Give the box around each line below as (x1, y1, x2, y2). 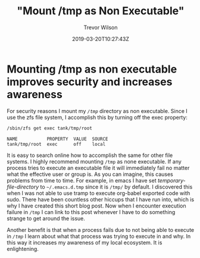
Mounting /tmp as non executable (7, 62, 177, 75)
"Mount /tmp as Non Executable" (17, 4, 185, 18)
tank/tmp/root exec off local (7, 141, 106, 147)
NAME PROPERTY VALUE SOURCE (7, 136, 109, 142)
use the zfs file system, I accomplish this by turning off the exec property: (7, 114, 188, 121)
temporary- (157, 177, 186, 184)
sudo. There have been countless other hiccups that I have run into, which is (7, 196, 195, 203)
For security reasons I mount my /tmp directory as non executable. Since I (7, 107, 188, 114)
